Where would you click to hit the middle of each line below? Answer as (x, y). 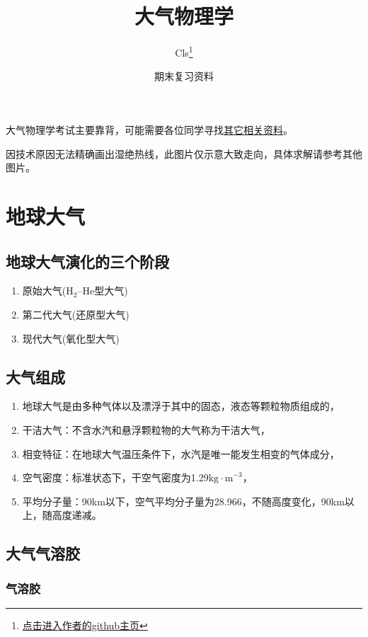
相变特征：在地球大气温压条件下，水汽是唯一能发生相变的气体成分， (181, 453)
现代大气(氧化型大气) (71, 338)
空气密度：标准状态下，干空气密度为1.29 (115, 477)
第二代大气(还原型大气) (76, 314)
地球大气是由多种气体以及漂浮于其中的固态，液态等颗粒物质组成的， (181, 406)
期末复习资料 (184, 76)
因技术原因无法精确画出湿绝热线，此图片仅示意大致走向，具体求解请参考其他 (184, 153)
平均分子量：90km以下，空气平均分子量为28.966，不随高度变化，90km (183, 501)
